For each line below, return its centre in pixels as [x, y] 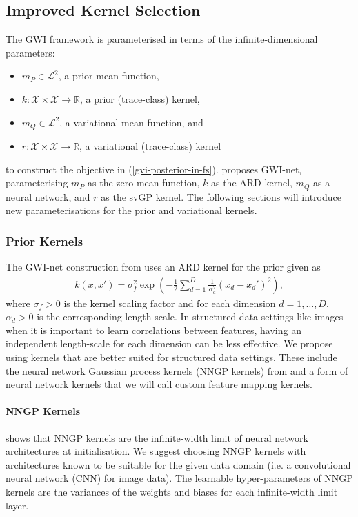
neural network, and [48, 196]
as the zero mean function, [144, 183]
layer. [17, 505]
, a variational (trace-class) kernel [150, 146]
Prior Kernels [44, 241]
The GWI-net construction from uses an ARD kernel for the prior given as [163, 267]
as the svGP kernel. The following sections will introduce [221, 196]
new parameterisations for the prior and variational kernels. [131, 210]
